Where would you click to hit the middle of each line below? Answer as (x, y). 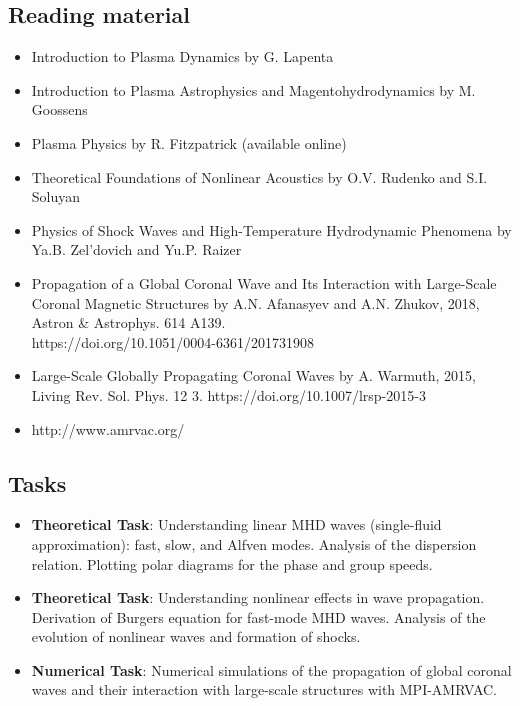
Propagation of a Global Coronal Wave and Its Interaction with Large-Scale (264, 282)
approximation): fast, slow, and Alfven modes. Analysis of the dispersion (254, 543)
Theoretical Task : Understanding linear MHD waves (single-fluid (236, 524)
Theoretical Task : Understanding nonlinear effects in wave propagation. (258, 597)
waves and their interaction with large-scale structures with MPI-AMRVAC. (264, 689)
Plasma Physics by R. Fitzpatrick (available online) (189, 142)
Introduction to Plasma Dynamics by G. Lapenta (182, 56)
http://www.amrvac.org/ (108, 428)
